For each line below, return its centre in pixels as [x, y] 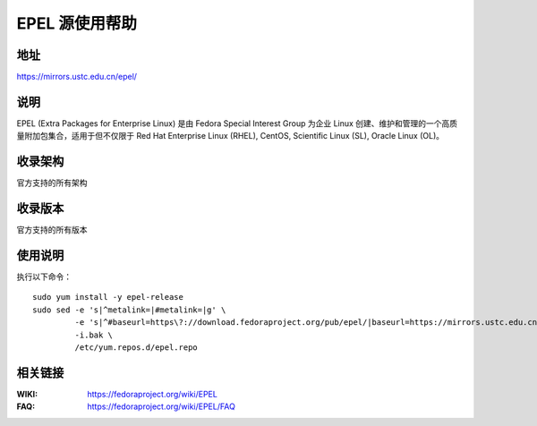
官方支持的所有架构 [52, 183]
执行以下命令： [44, 277]
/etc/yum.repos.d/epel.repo [136, 348]
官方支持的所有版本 [52, 230]
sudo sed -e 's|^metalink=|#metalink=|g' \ [129, 310]
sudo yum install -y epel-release [108, 297]
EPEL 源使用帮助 [77, 23]
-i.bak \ [94, 335]
